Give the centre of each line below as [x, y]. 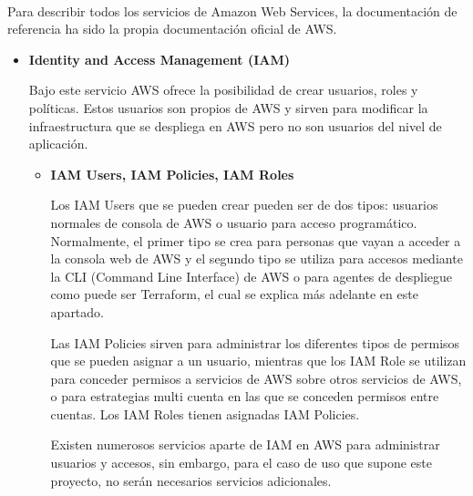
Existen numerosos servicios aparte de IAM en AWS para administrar [245, 444]
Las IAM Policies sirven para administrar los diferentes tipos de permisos [255, 342]
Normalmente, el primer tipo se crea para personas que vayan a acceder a [256, 240]
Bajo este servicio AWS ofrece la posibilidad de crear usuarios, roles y [223, 90]
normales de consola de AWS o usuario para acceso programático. [234, 222]
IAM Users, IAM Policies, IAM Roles [172, 174]
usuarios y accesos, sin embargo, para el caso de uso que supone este [241, 463]
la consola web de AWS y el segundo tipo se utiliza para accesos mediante [257, 258]
